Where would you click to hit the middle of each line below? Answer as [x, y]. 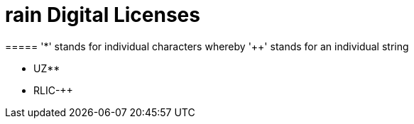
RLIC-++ [53, 90]
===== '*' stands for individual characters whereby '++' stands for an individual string [207, 46]
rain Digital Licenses [103, 15]
